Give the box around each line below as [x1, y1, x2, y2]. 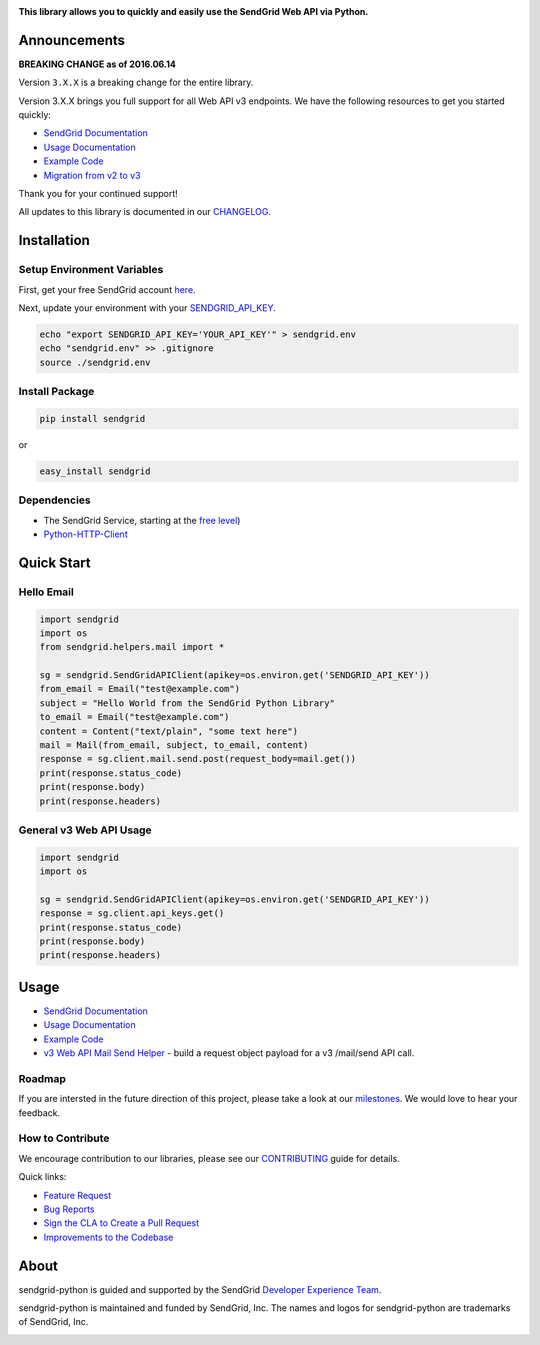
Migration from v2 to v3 [43, 169, 141, 181]
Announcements [18, 31, 125, 49]
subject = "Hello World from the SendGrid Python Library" [39, 697, 335, 709]
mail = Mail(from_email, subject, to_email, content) [39, 740, 309, 751]
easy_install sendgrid [39, 465, 151, 477]
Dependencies [18, 493, 92, 507]
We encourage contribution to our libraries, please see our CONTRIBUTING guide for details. [18, 1152, 400, 1164]
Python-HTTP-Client [43, 528, 129, 540]
